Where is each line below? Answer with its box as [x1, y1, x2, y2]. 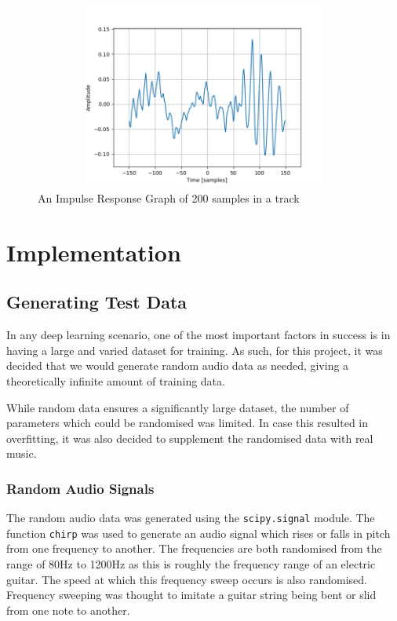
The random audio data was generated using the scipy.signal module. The [6, 510, 375, 526]
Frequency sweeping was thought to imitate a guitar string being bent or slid [6, 586, 377, 603]
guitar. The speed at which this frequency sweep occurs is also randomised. [6, 571, 367, 587]
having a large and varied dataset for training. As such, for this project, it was [6, 342, 383, 358]
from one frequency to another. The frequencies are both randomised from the [6, 540, 382, 557]
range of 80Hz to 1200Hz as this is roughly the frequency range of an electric [6, 556, 376, 572]
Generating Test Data [6, 290, 188, 314]
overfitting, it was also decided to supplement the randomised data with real [6, 429, 373, 446]
